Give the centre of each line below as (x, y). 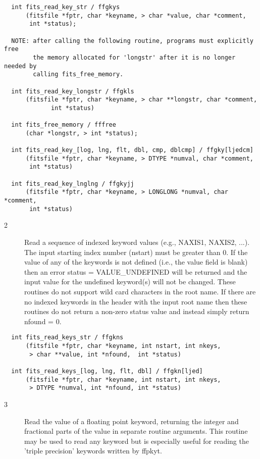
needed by (20, 66)
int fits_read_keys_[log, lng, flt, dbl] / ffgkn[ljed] (107, 371)
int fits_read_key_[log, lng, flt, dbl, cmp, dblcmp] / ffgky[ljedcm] (132, 150)
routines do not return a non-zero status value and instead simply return (137, 311)
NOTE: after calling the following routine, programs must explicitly (132, 41)
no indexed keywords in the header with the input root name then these (136, 301)
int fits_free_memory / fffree (64, 125)
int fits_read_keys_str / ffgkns (67, 338)
